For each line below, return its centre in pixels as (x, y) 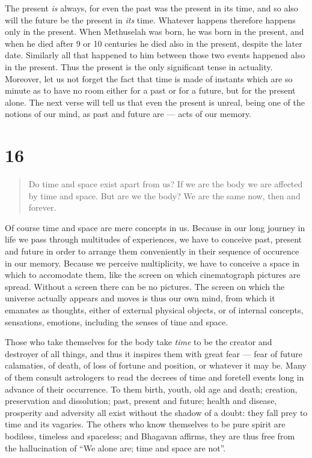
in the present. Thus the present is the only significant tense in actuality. (139, 66)
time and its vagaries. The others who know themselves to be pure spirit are (145, 424)
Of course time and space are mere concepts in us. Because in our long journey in (155, 227)
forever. (42, 207)
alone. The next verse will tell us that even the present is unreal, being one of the (155, 102)
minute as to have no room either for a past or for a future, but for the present (150, 90)
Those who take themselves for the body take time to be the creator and (139, 342)
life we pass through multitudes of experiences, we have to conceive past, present (154, 239)
